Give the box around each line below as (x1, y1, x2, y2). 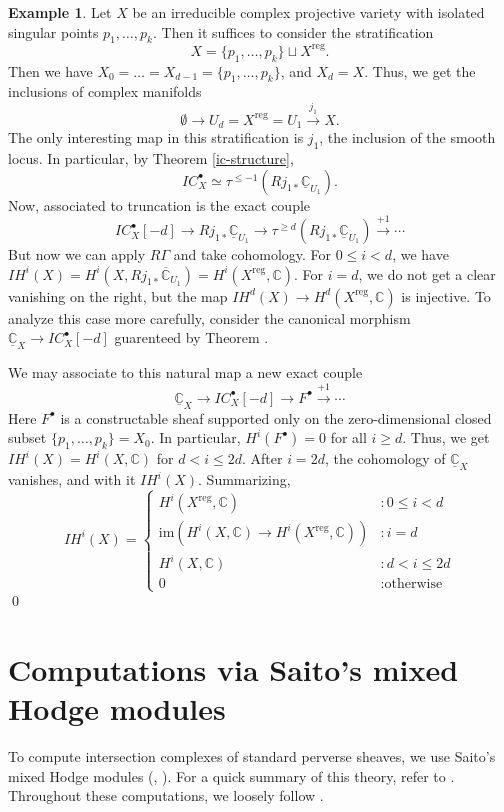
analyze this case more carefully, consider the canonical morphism (8, 307, 411, 328)
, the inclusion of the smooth (319, 127, 496, 148)
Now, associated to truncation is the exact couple (8, 194, 311, 215)
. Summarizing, (198, 469, 291, 490)
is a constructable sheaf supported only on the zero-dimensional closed (60, 407, 492, 428)
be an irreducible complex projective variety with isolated (132, 2, 485, 22)
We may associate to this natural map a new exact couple (8, 362, 363, 383)
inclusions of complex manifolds (8, 81, 202, 102)
